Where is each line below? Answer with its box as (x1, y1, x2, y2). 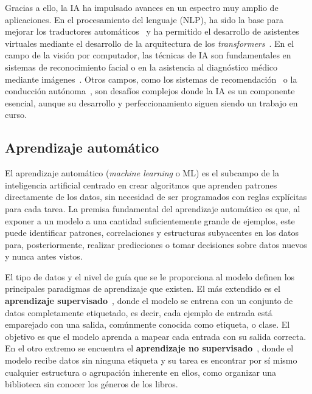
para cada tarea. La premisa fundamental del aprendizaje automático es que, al (5, 202, 300, 215)
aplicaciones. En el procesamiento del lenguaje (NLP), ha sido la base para (5, 13, 283, 26)
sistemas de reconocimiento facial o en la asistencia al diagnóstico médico (5, 60, 278, 73)
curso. (5, 108, 27, 121)
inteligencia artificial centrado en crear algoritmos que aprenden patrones (5, 178, 277, 191)
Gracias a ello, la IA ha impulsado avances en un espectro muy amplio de (5, 1, 279, 13)
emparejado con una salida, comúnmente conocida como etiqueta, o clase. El (5, 318, 290, 331)
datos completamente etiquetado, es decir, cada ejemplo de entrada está (5, 306, 272, 319)
